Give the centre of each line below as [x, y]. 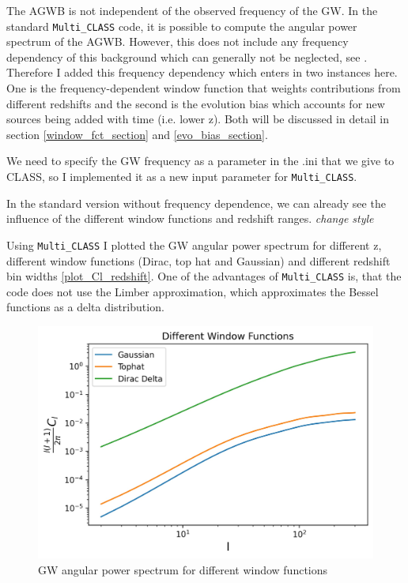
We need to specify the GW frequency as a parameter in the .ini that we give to [200, 161]
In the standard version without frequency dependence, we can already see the [196, 203]
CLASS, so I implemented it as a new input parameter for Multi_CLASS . [182, 176]
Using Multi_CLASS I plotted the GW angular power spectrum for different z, [194, 244]
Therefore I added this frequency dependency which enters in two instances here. [202, 72]
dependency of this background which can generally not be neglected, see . [187, 56]
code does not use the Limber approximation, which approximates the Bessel [193, 291]
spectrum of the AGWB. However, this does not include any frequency [178, 41]
